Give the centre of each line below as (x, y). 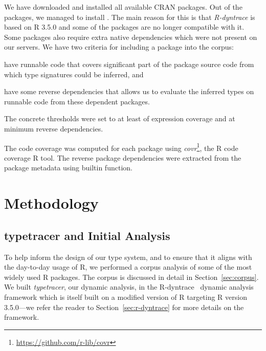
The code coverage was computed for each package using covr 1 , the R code (121, 147)
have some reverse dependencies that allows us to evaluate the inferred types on (129, 91)
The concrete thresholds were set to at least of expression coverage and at (120, 118)
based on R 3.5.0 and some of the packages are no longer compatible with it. (124, 27)
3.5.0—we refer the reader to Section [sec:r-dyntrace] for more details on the (124, 307)
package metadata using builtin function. (68, 168)
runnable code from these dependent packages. (77, 101)
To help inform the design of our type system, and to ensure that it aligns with (128, 257)
